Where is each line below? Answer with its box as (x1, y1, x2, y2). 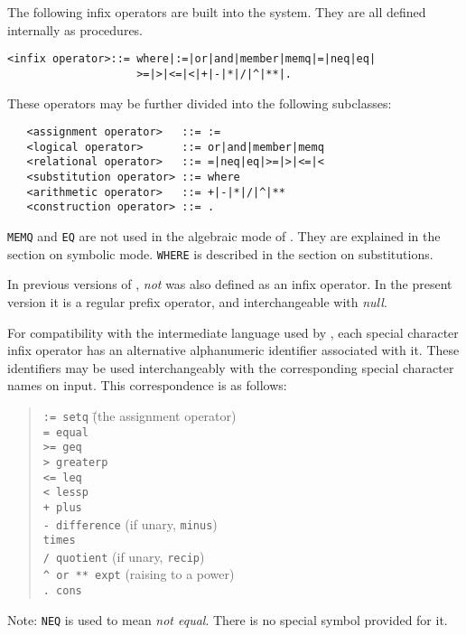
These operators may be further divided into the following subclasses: (7, 93, 392, 112)
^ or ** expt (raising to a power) (42, 565, 235, 584)
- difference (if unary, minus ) (42, 514, 218, 533)
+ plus (42, 500, 82, 514)
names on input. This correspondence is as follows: (7, 376, 287, 395)
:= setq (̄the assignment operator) (42, 406, 237, 425)
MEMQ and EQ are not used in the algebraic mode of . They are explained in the (7, 227, 441, 246)
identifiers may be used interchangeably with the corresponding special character (7, 358, 454, 377)
